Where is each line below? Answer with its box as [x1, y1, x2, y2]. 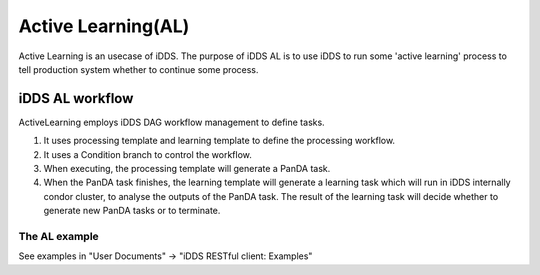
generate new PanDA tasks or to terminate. [43, 205, 221, 217]
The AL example [18, 229, 99, 243]
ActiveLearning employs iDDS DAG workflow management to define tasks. [18, 116, 325, 128]
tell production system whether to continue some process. [18, 63, 259, 75]
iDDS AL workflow [18, 90, 134, 107]
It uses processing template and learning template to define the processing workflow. [43, 135, 395, 147]
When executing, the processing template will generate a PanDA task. [43, 163, 331, 175]
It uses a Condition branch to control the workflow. [43, 148, 252, 160]
